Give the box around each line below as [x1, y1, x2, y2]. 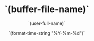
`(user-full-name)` [28, 20, 65, 26]
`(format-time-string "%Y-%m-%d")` [9, 30, 85, 36]
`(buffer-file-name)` [4, 4, 89, 15]
